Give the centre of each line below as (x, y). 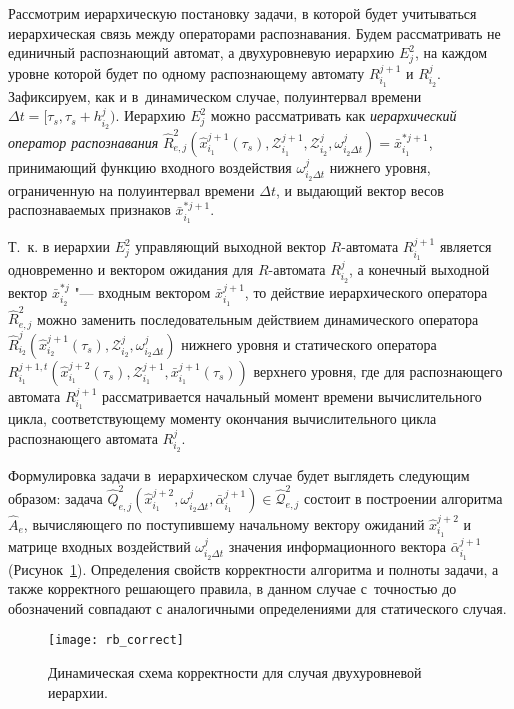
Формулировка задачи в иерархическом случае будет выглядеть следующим (239, 474)
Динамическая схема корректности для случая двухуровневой (235, 671)
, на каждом (451, 52)
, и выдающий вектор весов (359, 189)
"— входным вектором (142, 291)
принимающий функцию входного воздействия (150, 166)
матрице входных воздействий (99, 545)
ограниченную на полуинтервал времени (131, 189)
